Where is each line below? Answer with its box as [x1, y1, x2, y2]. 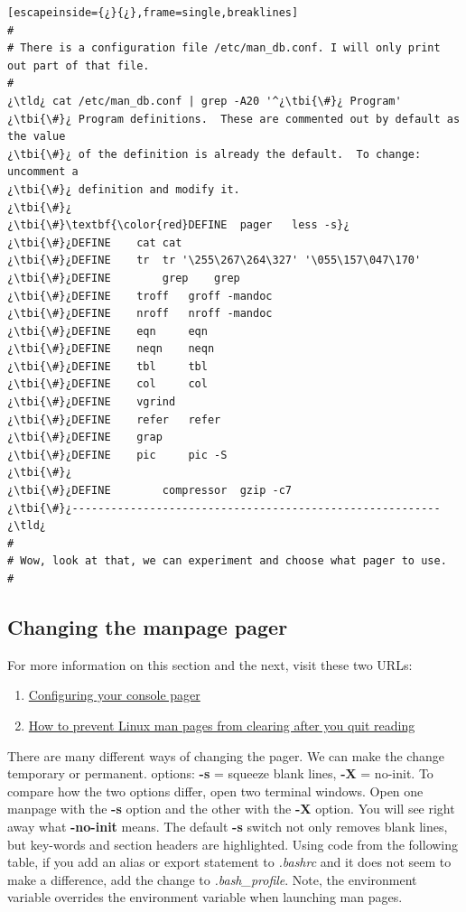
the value [7, 130, 66, 144]
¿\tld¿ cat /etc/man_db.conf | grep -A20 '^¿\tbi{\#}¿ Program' [7, 94, 402, 107]
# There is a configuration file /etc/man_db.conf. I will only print [7, 42, 441, 55]
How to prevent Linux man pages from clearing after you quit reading [28, 715, 415, 734]
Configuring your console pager [28, 685, 200, 704]
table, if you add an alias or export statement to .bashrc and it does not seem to [7, 852, 452, 871]
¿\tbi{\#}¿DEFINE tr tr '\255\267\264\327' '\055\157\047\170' [7, 254, 422, 267]
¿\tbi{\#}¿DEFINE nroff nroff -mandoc [7, 307, 273, 321]
